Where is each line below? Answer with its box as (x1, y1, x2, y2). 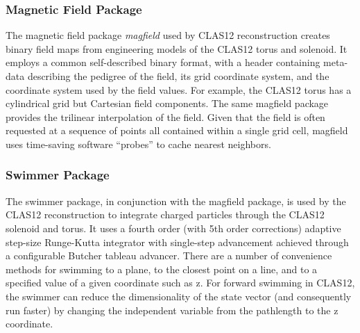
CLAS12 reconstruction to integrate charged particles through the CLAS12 (6, 207, 325, 222)
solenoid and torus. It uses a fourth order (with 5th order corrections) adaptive (6, 220, 341, 235)
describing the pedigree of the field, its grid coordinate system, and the (27, 69, 329, 83)
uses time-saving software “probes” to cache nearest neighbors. (6, 136, 271, 151)
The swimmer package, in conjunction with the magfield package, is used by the (6, 193, 346, 208)
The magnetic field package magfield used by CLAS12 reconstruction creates (6, 28, 330, 42)
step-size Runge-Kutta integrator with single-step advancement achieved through (6, 234, 349, 249)
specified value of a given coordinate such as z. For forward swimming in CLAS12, (6, 275, 355, 290)
